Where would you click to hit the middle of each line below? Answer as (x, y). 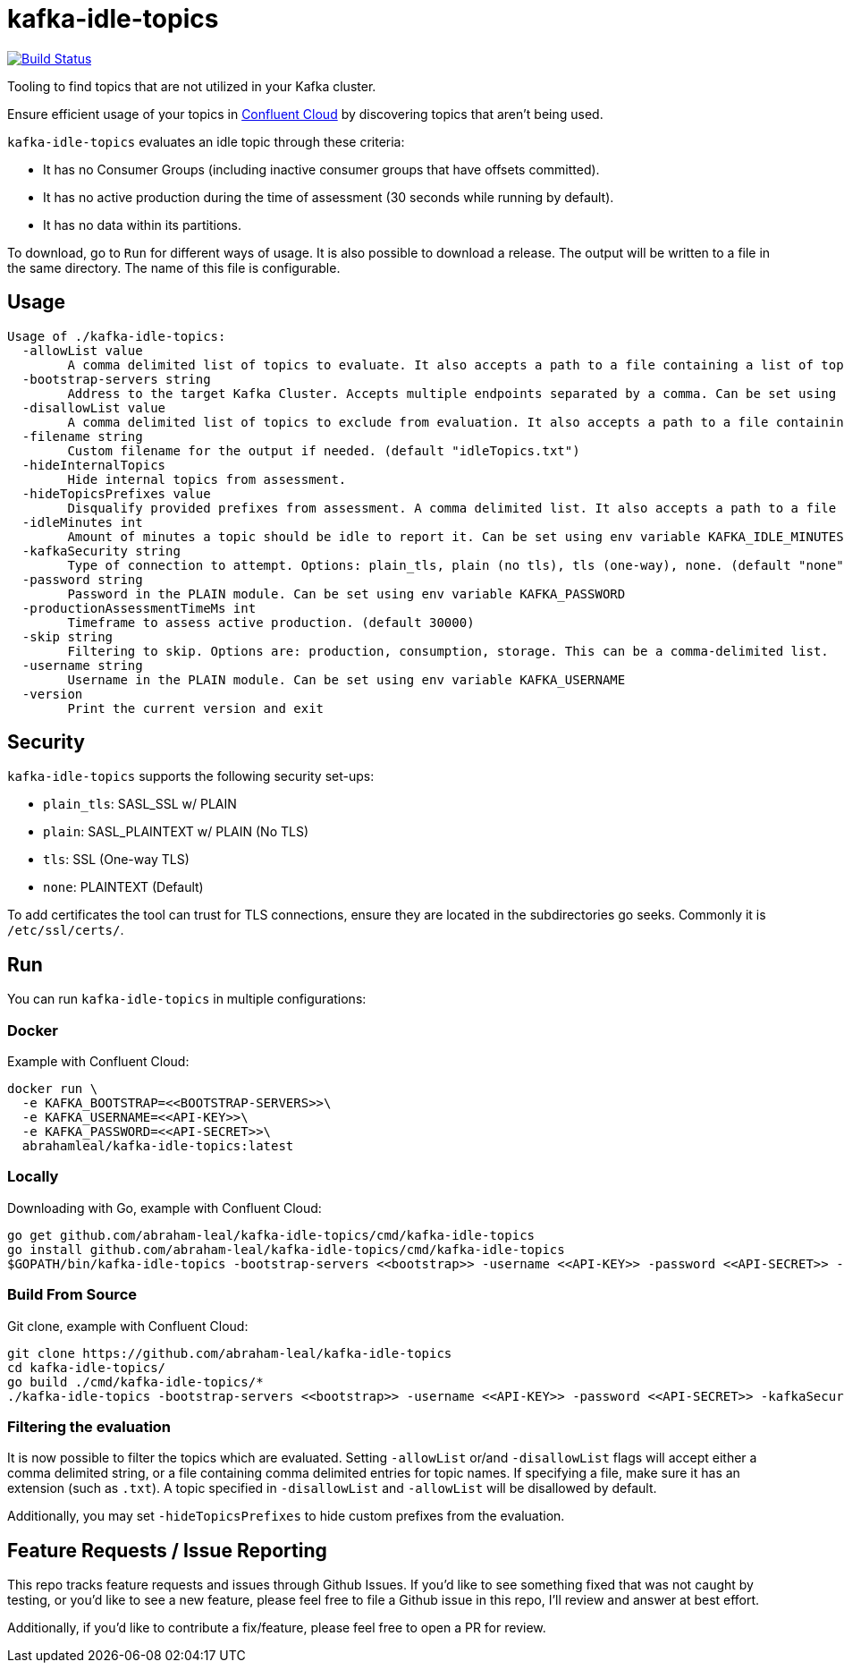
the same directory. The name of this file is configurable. (174, 267)
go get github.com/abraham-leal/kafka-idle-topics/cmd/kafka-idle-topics (271, 1235)
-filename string (82, 436)
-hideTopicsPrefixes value (116, 493)
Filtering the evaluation (89, 1426)
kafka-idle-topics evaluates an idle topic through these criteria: (206, 141)
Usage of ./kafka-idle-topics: (117, 336)
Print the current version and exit (196, 708)
